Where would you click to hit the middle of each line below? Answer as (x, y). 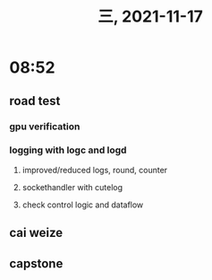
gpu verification (45, 127)
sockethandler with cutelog (72, 187)
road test (35, 101)
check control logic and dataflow (83, 205)
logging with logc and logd (68, 150)
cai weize (36, 233)
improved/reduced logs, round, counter (95, 170)
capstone (36, 263)
